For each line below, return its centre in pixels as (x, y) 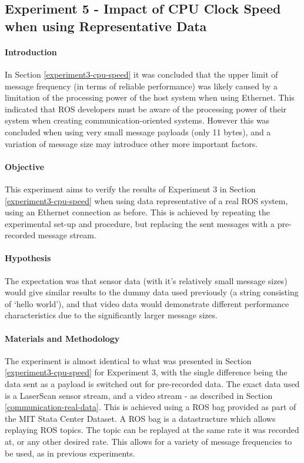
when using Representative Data (106, 26)
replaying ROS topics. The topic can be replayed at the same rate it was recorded (152, 430)
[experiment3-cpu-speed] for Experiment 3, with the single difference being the (146, 372)
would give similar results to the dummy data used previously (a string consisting (152, 292)
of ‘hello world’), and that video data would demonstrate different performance (147, 303)
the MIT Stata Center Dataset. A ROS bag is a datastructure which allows (140, 418)
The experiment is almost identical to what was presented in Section (128, 360)
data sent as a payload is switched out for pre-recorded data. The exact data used (152, 384)
